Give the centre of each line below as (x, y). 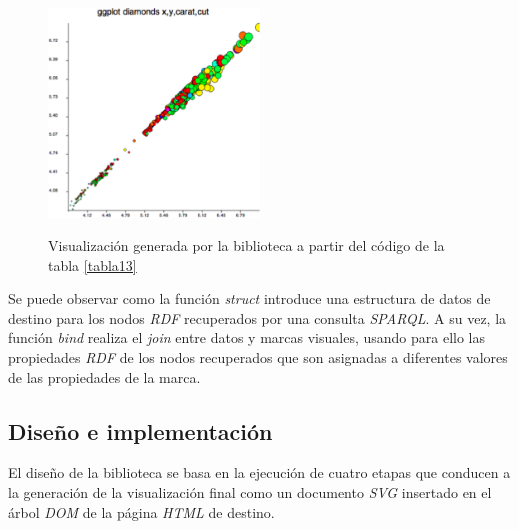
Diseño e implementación (140, 430)
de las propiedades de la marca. (104, 376)
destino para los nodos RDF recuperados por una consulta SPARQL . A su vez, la (257, 317)
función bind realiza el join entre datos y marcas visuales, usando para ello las (246, 337)
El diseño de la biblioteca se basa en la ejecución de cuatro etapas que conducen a (259, 472)
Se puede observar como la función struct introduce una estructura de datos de (249, 298)
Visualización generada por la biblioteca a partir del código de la (246, 245)
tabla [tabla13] (92, 264)
